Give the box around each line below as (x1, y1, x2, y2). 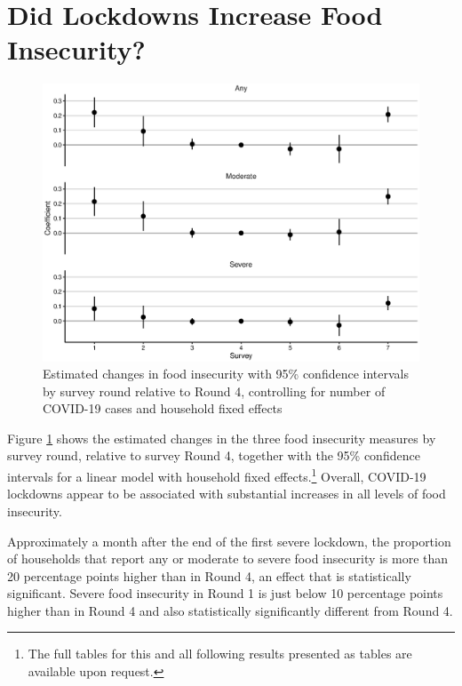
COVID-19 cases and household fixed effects (43, 399, 283, 418)
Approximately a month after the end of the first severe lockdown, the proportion (7, 531, 451, 550)
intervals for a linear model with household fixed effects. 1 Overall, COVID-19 (7, 465, 426, 485)
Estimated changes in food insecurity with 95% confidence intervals (43, 364, 410, 383)
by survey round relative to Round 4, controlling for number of (43, 381, 386, 400)
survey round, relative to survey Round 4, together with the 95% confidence (7, 446, 420, 465)
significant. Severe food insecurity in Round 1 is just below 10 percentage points (7, 584, 443, 602)
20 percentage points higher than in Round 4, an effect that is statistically (7, 566, 411, 585)
